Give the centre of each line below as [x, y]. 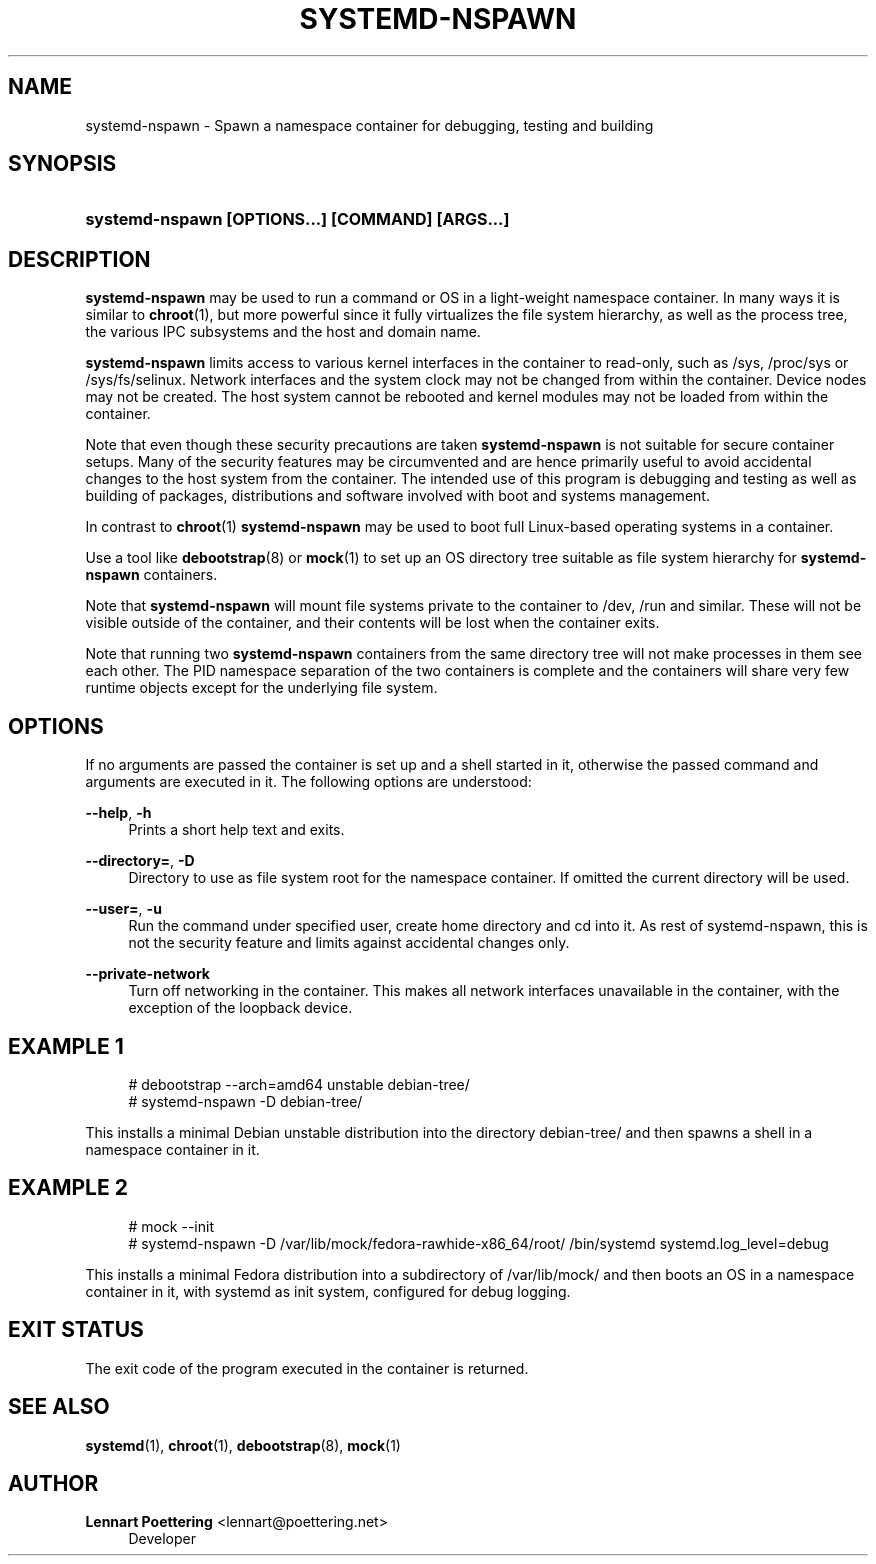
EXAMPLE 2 [68, 1188]
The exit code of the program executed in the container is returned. [307, 1368]
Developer [162, 1539]
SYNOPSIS [62, 164]
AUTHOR [53, 1483]
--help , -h [118, 813]
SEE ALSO [59, 1407]
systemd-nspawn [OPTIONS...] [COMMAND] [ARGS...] [297, 219]
